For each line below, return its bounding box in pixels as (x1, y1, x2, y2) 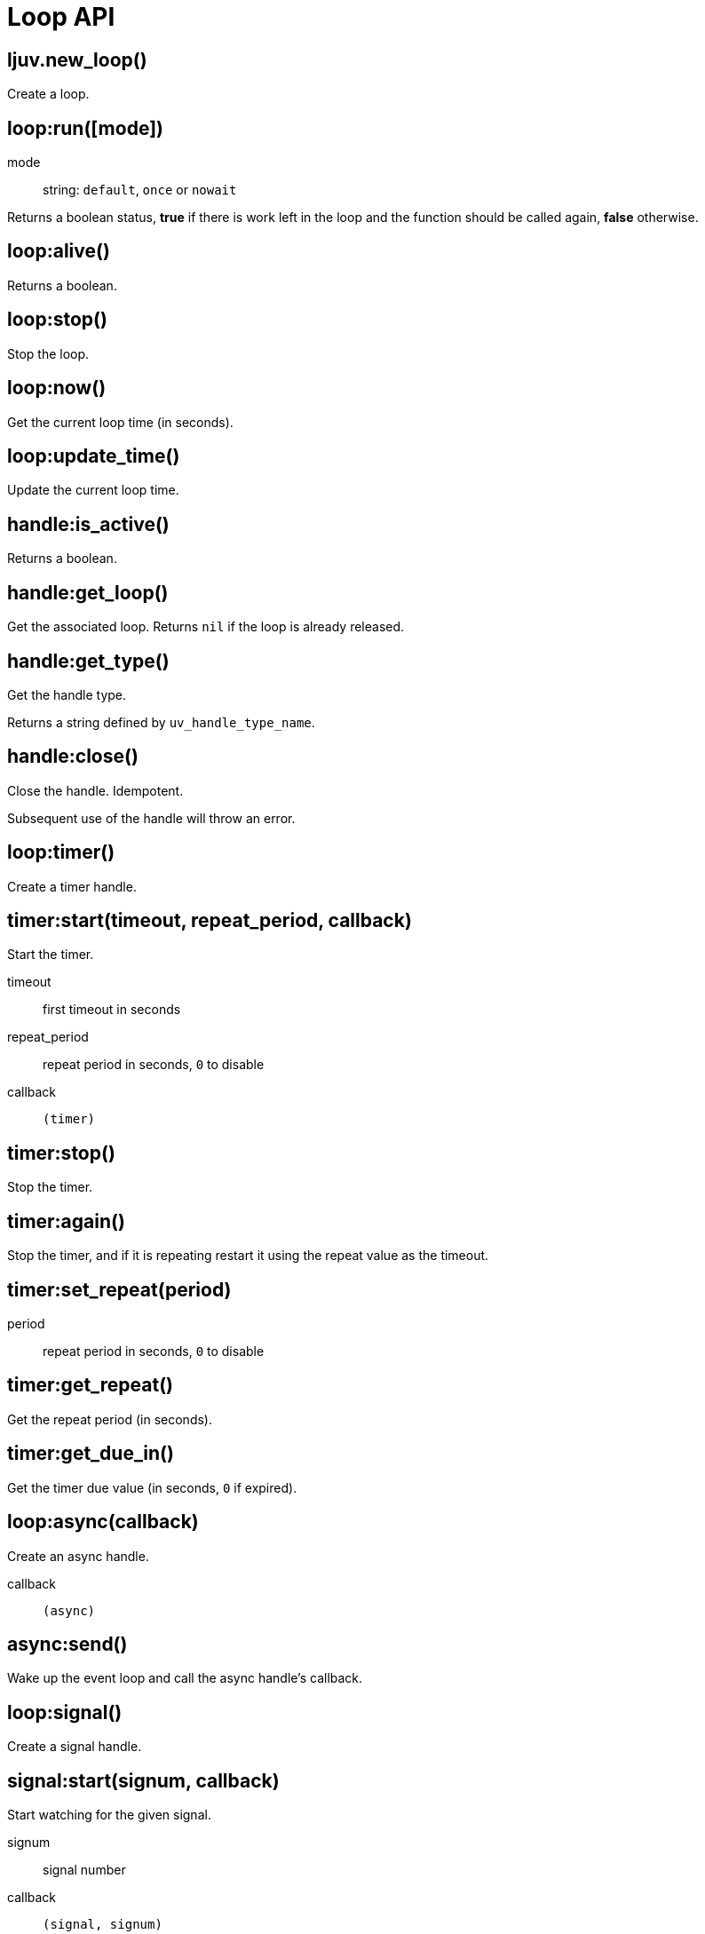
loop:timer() (7, 841, 115, 864)
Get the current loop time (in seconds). (7, 414, 234, 430)
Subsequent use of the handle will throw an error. (7, 810, 296, 826)
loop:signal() (7, 1700, 123, 1724)
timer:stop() (7, 1141, 115, 1164)
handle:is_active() (7, 512, 170, 535)
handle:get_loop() (7, 581, 169, 604)
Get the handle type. (7, 686, 127, 702)
